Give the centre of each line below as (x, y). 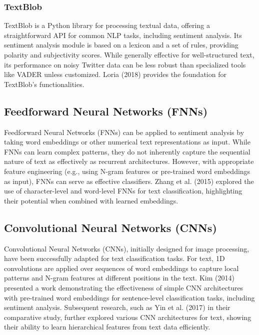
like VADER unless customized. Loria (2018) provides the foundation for (115, 74)
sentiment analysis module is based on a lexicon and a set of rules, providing (121, 45)
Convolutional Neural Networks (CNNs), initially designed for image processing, (127, 248)
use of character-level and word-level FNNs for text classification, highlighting (123, 191)
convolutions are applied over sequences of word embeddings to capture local (121, 268)
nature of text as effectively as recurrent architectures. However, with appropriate (129, 161)
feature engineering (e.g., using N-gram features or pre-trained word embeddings (127, 171)
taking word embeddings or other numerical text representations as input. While (127, 142)
